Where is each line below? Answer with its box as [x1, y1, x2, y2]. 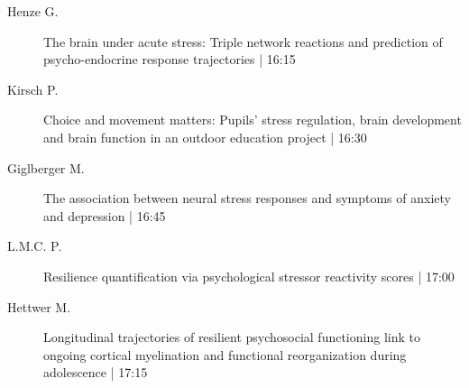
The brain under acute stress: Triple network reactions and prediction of [43, 32, 443, 51]
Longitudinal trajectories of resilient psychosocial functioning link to [43, 328, 420, 346]
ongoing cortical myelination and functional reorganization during [43, 345, 407, 364]
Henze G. [7, 2, 59, 20]
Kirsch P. [7, 79, 59, 98]
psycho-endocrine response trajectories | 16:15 [43, 50, 296, 69]
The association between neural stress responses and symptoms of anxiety [43, 189, 451, 208]
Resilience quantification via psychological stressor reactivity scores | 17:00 [43, 266, 455, 285]
